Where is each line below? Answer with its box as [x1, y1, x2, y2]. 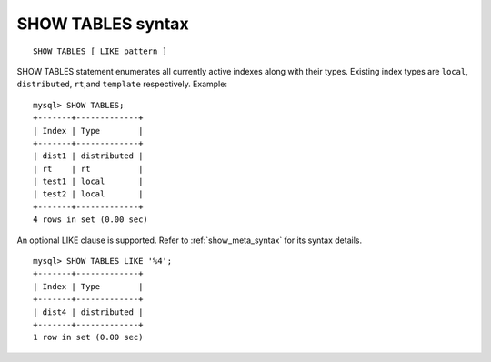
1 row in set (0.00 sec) [33, 332, 144, 343]
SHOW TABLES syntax [16, 14, 190, 34]
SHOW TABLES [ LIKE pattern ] [33, 45, 168, 56]
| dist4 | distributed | [33, 307, 144, 317]
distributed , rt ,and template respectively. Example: [16, 78, 227, 90]
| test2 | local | [33, 189, 144, 199]
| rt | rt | [33, 164, 144, 174]
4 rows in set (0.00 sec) [33, 215, 149, 225]
